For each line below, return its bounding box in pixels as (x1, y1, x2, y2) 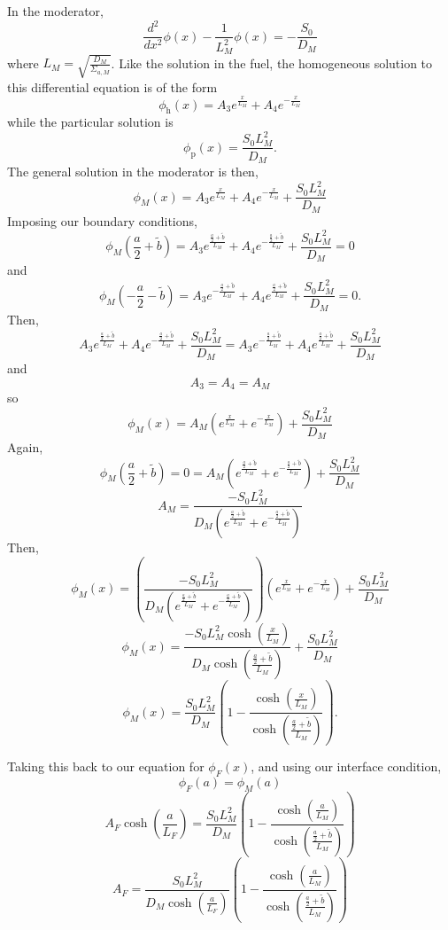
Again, (7, 438, 43, 457)
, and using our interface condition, (251, 757, 442, 776)
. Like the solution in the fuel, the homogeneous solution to (111, 53, 433, 72)
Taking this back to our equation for (7, 757, 205, 776)
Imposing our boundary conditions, (7, 211, 197, 230)
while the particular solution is (7, 113, 174, 131)
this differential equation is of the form (7, 77, 218, 96)
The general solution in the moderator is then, (7, 161, 259, 180)
